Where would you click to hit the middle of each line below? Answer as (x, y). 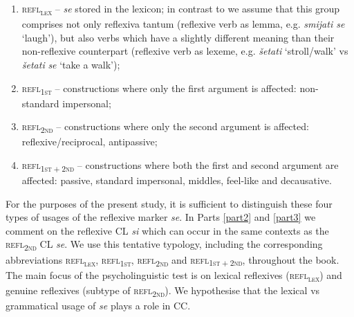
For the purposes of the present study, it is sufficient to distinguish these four (169, 203)
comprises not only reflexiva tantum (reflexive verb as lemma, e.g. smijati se (183, 24)
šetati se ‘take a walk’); (71, 64)
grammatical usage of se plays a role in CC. (98, 305)
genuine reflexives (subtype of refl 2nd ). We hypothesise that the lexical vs (163, 291)
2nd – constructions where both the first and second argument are (200, 165)
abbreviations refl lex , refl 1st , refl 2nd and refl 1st (113, 260)
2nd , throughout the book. (285, 260)
